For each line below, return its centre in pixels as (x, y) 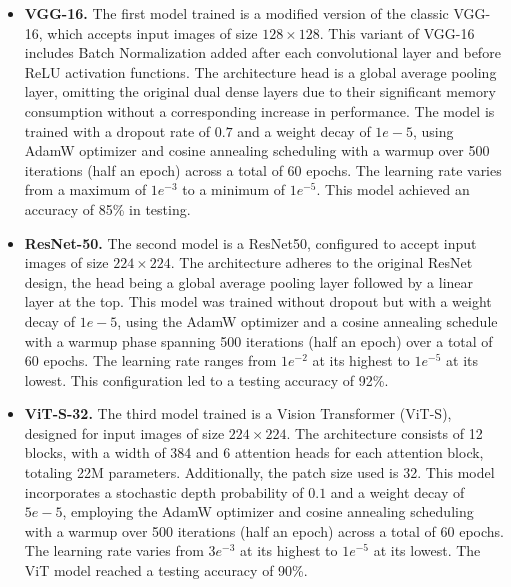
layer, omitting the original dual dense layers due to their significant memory (260, 91)
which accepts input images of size (152, 32)
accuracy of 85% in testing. (107, 208)
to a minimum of (233, 189)
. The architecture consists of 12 (384, 432)
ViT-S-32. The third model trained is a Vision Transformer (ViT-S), (238, 413)
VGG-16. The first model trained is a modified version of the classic (236, 13)
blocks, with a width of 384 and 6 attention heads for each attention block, (254, 452)
